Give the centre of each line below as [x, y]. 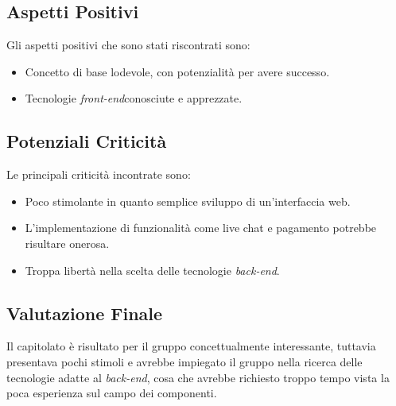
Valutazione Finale [85, 313]
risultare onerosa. [67, 243]
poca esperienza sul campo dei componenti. [112, 393]
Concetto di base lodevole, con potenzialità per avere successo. [177, 71]
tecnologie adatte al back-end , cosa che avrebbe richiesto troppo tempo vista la [198, 377]
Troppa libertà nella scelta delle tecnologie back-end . [152, 270]
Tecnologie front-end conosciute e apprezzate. [134, 98]
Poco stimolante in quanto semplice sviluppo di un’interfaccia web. [188, 201]
